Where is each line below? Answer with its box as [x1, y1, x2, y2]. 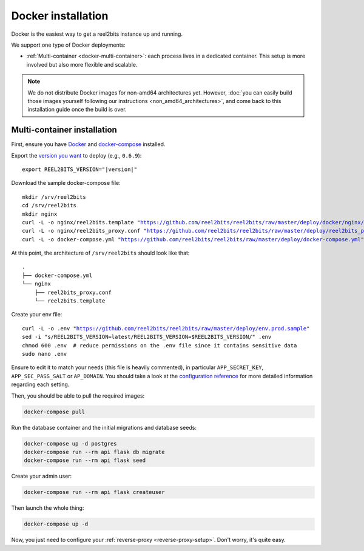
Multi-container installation [11, 125, 118, 135]
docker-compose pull [24, 408, 85, 415]
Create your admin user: [11, 473, 72, 480]
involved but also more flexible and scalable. [26, 61, 138, 68]
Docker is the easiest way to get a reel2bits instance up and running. [11, 30, 183, 38]
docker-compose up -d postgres [24, 440, 118, 447]
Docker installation [11, 9, 109, 22]
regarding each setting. [11, 381, 70, 388]
